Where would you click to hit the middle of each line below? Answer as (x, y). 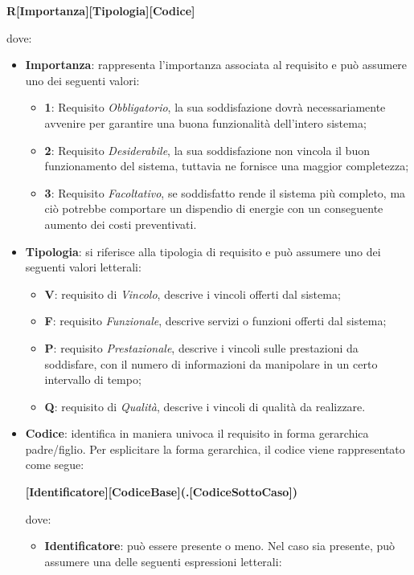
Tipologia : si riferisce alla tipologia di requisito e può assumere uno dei (203, 251)
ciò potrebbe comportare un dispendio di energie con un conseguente (214, 208)
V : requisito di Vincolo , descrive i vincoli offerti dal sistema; (193, 294)
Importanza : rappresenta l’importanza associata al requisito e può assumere (216, 65)
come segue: (55, 465)
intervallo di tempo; (93, 379)
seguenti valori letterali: (83, 267)
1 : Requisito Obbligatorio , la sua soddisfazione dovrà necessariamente (215, 107)
